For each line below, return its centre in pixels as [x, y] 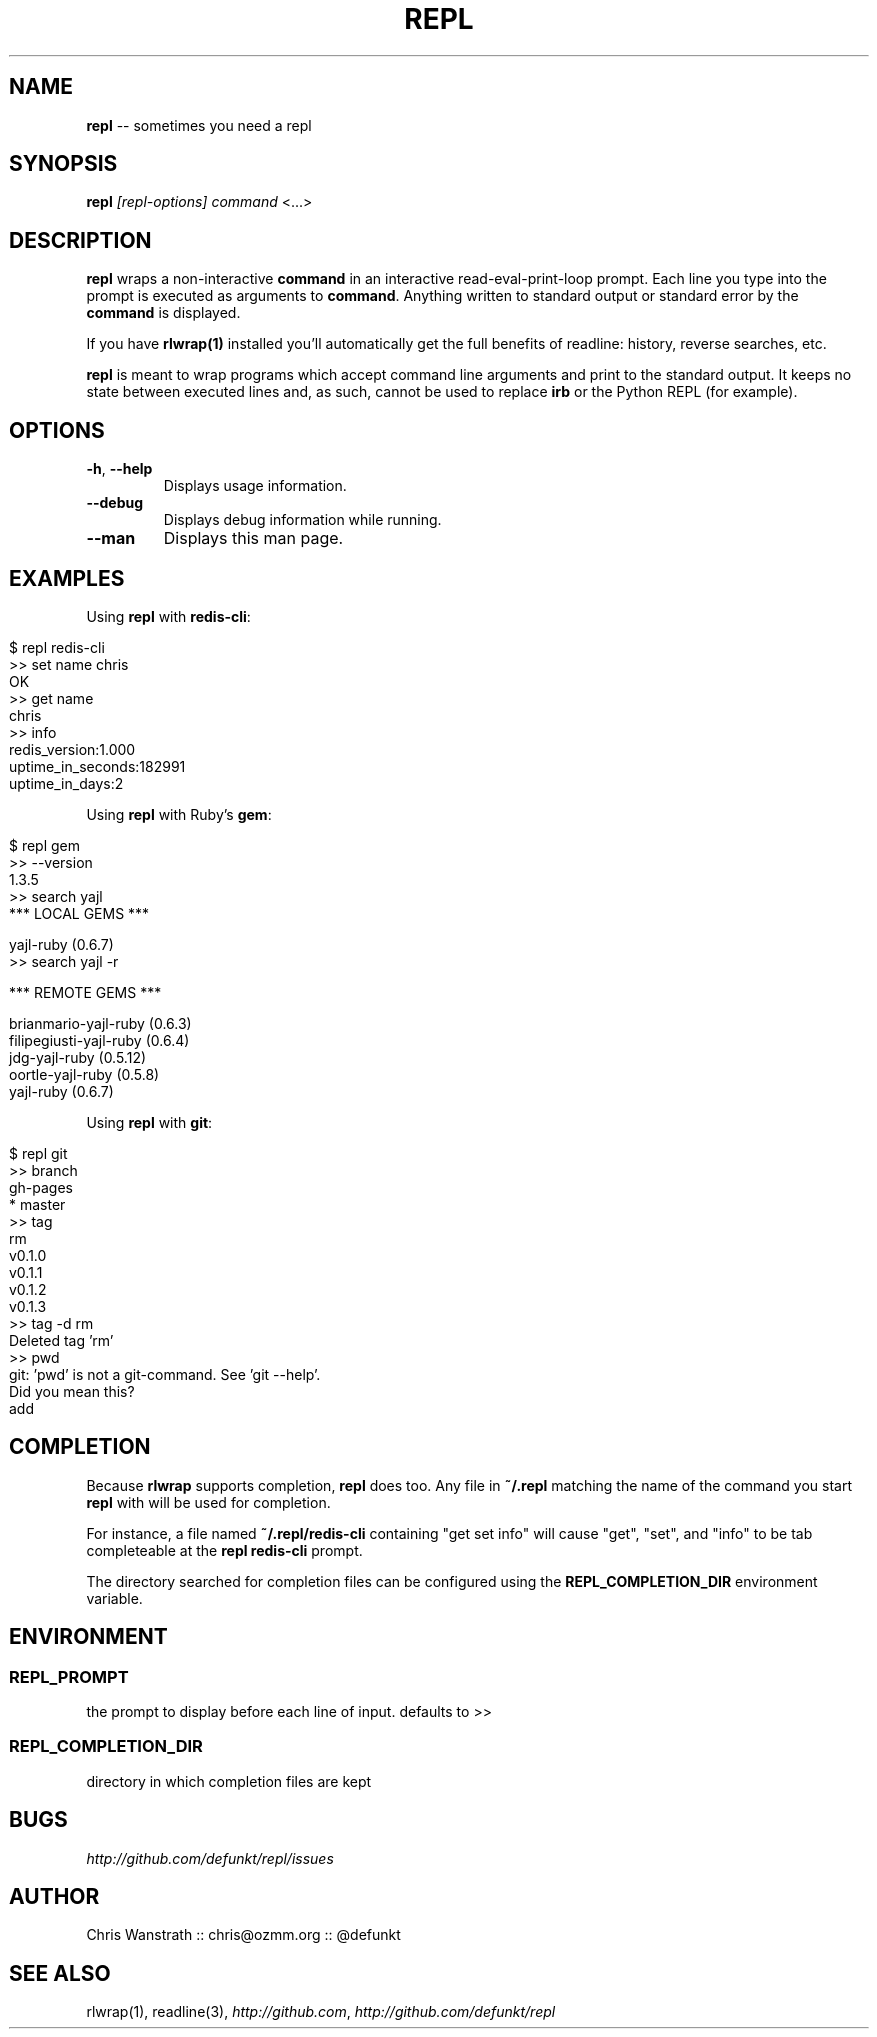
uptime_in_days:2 [66, 783]
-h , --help [119, 469]
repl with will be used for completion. [208, 1502]
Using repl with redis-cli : [168, 616]
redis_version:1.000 [72, 749]
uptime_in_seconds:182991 [97, 766]
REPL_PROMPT [69, 1676]
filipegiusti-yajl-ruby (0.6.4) [99, 1040]
